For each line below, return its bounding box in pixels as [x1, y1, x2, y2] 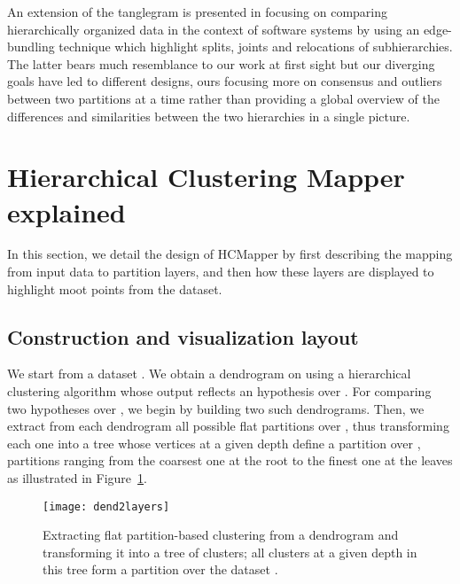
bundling [7, 37, 55, 56]
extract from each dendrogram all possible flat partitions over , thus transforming [7, 417, 449, 435]
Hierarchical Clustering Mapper [7, 159, 405, 195]
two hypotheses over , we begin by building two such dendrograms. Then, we [7, 399, 425, 417]
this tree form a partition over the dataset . [43, 560, 278, 579]
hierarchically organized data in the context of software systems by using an [7, 19, 420, 38]
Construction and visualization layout [7, 323, 359, 350]
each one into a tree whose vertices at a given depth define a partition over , [7, 433, 421, 452]
